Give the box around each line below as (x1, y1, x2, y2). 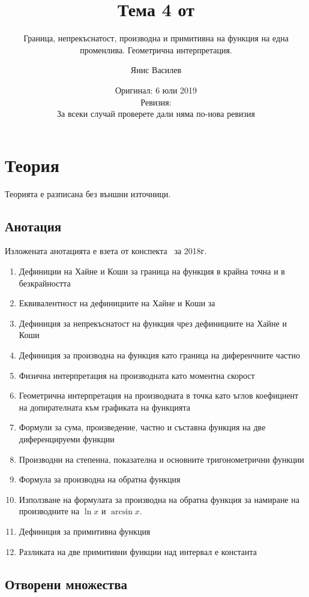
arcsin (111, 508, 133, 517)
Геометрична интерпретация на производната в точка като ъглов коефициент (19, 389, 299, 402)
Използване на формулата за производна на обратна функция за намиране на (19, 493, 299, 505)
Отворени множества (5, 574, 127, 593)
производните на (19, 505, 80, 517)
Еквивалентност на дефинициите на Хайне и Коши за (19, 297, 215, 309)
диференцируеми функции (19, 432, 115, 445)
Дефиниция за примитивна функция (19, 524, 151, 537)
